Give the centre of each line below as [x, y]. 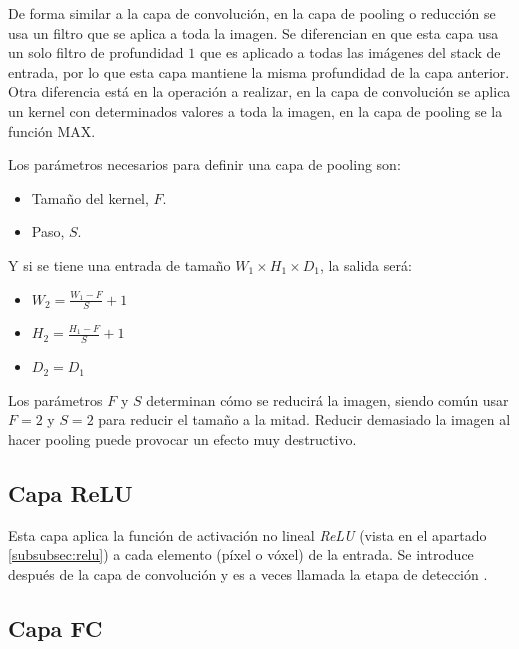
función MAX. [52, 130]
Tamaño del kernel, [90, 197]
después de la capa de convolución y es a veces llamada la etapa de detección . [248, 573]
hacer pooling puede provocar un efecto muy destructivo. [182, 438]
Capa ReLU [70, 492]
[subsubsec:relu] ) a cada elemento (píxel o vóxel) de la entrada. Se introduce [241, 554]
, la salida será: [365, 264]
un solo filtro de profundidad [96, 52]
